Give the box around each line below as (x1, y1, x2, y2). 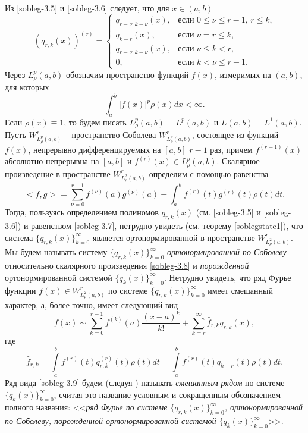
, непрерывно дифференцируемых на (28, 143, 161, 155)
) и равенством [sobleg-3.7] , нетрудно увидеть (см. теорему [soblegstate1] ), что (17, 219, 303, 232)
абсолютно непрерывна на (5, 155, 99, 167)
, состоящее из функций (191, 128, 279, 141)
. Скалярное (216, 155, 260, 167)
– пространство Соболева (64, 128, 156, 141)
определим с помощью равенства (149, 167, 269, 180)
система (5, 231, 33, 243)
